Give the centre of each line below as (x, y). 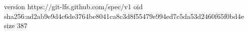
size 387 (16, 25)
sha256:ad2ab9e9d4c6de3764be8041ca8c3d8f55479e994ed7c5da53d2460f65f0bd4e (124, 16)
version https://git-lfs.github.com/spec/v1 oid (73, 6)
